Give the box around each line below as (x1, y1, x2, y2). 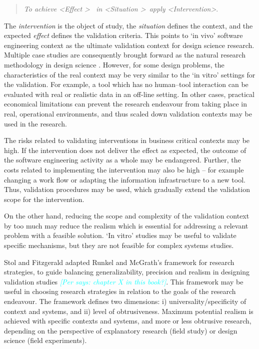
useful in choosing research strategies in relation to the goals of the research (4, 286, 236, 296)
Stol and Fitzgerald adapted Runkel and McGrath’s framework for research (4, 256, 234, 267)
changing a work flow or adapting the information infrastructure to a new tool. (4, 174, 245, 184)
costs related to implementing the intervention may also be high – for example (4, 164, 244, 174)
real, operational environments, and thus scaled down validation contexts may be (4, 108, 252, 118)
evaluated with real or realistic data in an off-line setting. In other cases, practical (4, 88, 254, 99)
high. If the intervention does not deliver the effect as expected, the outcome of (4, 144, 246, 155)
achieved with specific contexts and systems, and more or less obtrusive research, (4, 315, 251, 326)
